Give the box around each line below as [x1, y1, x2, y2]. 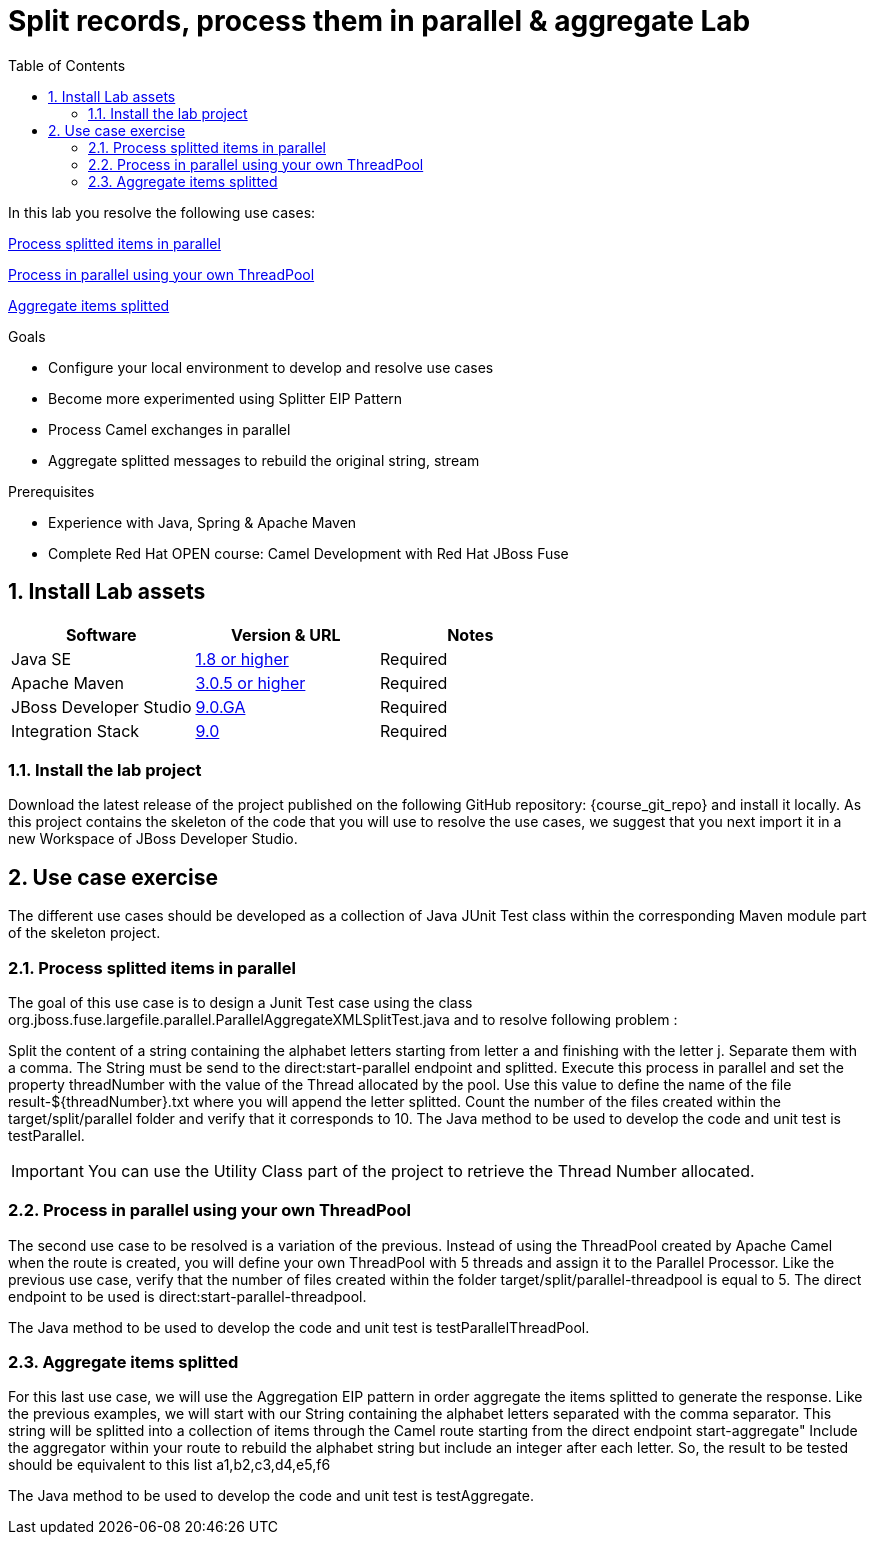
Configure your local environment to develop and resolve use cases [48, 358, 494, 376]
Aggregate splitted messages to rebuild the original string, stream [48, 451, 480, 469]
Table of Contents [8, 56, 126, 74]
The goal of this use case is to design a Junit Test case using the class [8, 993, 473, 1011]
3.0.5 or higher [195, 672, 306, 693]
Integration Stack [11, 720, 140, 741]
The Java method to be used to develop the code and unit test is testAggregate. [8, 1487, 534, 1505]
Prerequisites [8, 482, 95, 500]
